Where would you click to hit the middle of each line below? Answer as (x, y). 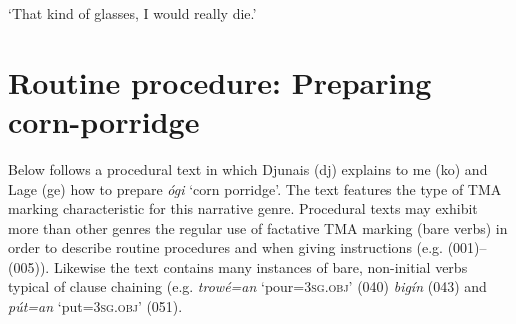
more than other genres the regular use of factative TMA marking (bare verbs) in (258, 227)
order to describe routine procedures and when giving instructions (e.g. (226, 247)
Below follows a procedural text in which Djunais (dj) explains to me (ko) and (248, 168)
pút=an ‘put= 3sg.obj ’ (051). (95, 306)
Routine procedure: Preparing (220, 81)
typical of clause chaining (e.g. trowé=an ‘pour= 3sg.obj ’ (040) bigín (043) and (247, 286)
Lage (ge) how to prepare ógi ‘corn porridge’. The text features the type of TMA (255, 188)
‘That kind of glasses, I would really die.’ (132, 13)
